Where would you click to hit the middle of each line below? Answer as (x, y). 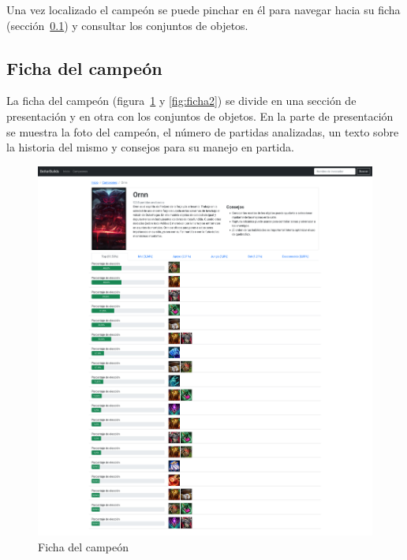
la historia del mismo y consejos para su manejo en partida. (150, 147)
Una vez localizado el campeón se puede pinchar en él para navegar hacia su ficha (203, 9)
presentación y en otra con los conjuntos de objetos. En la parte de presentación (200, 116)
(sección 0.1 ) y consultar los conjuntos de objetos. (127, 25)
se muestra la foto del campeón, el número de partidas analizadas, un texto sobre (203, 131)
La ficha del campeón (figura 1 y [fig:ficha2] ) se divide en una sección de (181, 101)
